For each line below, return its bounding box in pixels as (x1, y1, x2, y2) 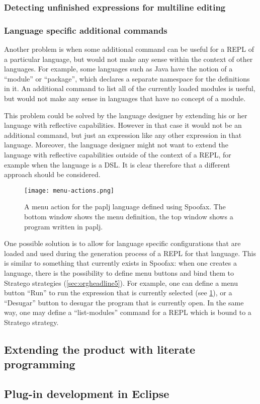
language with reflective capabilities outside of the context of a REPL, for (4, 149, 231, 159)
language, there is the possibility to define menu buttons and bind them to (4, 268, 234, 278)
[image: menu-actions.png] (24, 187, 114, 194)
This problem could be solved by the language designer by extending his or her (4, 110, 247, 120)
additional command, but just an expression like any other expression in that (4, 129, 242, 140)
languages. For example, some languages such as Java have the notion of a (4, 63, 233, 74)
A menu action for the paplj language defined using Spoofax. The (24, 201, 226, 212)
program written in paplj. (24, 221, 103, 231)
